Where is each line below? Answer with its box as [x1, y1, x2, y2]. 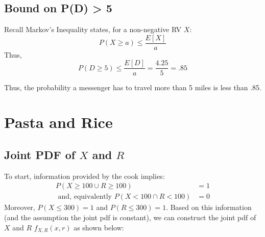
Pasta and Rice [4, 112, 113, 133]
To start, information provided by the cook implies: [4, 170, 165, 181]
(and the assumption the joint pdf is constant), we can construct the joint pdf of [4, 212, 256, 222]
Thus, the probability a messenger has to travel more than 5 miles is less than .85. [4, 82, 261, 92]
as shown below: [74, 222, 124, 232]
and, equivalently [58, 193, 112, 201]
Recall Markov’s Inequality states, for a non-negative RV [4, 24, 182, 35]
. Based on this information [166, 202, 252, 213]
